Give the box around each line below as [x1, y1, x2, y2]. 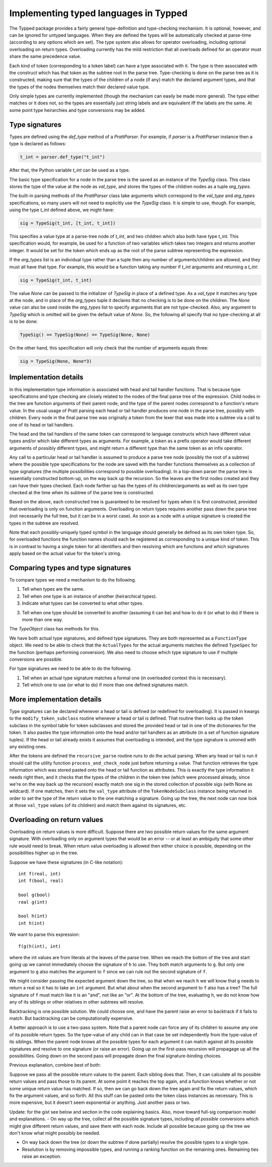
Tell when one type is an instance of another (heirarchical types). [22, 593, 157, 599]
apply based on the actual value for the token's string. [9, 550, 121, 557]
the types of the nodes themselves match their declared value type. [9, 84, 150, 90]
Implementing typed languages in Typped [9, 8, 188, 19]
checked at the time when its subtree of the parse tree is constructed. [9, 490, 155, 496]
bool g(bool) [18, 892, 50, 898]
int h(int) [18, 920, 45, 926]
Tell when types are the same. [22, 586, 85, 592]
